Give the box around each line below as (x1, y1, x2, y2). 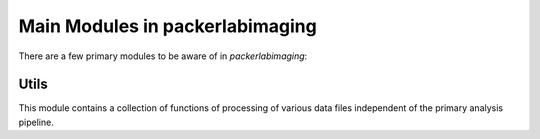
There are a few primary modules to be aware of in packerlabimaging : (18, 50, 308, 62)
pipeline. (18, 116, 54, 128)
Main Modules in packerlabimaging (18, 15, 317, 37)
